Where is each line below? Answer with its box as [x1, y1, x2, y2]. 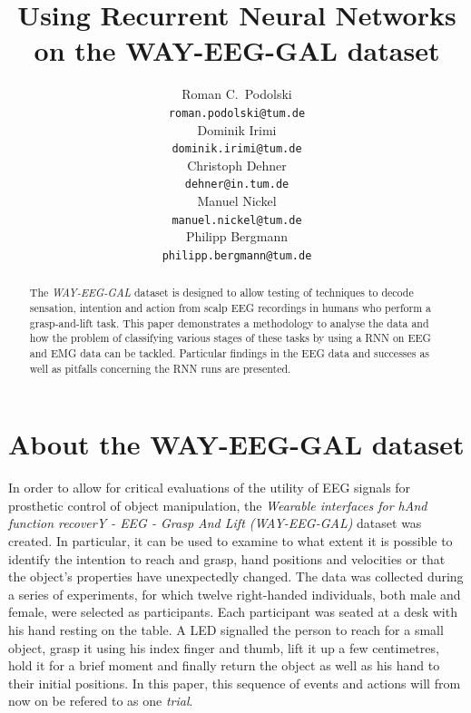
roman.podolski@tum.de [168, 106, 306, 120]
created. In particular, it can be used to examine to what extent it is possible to [8, 532, 453, 551]
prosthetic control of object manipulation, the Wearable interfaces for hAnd [8, 495, 427, 514]
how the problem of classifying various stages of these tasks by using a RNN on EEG [29, 330, 431, 346]
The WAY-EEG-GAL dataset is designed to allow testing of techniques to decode [29, 285, 414, 300]
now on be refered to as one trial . [8, 691, 193, 710]
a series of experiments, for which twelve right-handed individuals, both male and [8, 584, 461, 603]
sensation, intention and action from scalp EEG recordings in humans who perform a [29, 300, 432, 316]
